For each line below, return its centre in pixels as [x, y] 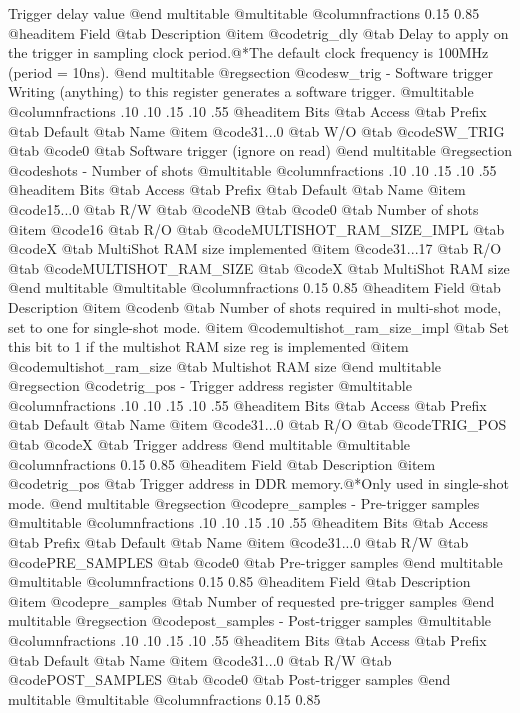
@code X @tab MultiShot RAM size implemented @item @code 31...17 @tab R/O [255, 248]
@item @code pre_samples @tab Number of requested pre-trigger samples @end [251, 600]
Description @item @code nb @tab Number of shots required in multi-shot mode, [255, 306]
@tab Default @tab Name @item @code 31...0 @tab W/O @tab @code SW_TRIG [256, 130]
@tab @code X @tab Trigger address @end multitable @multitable [209, 444]
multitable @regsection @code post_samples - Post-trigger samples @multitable [250, 620]
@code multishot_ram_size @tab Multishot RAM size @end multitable [225, 365]
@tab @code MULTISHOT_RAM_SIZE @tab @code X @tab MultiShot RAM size [259, 267]
